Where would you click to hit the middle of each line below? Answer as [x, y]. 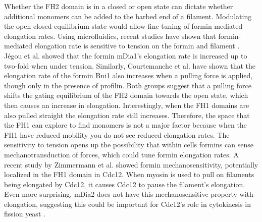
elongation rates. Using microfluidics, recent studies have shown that [110, 36]
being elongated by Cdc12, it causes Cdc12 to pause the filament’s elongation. [125, 184]
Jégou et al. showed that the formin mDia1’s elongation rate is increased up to [126, 55]
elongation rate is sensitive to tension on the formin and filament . [137, 46]
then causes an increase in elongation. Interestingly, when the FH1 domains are [127, 105]
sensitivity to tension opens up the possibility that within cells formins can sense [129, 145]
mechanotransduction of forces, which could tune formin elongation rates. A [121, 154]
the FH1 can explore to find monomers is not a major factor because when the [125, 125]
